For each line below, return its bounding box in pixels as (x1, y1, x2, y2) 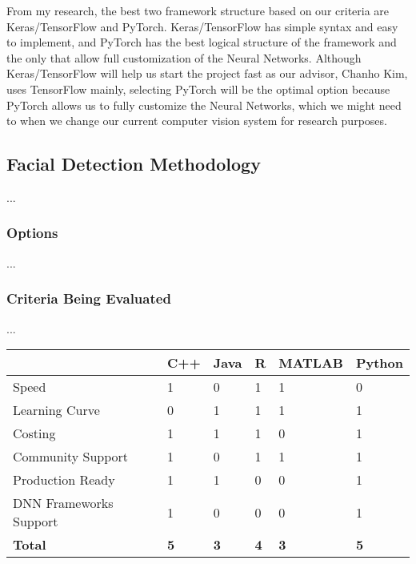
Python (355, 353, 403, 373)
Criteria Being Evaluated (6, 288, 171, 308)
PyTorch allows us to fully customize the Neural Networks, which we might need (6, 96, 402, 113)
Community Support (13, 447, 129, 466)
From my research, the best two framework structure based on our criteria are (6, 2, 390, 18)
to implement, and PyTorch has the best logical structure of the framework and (6, 34, 397, 50)
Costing (13, 424, 56, 443)
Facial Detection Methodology (6, 151, 261, 176)
